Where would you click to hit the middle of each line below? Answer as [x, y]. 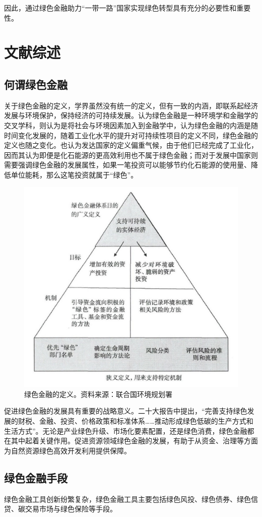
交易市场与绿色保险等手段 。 [71, 509]
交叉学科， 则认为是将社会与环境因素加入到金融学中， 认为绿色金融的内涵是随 [131, 125]
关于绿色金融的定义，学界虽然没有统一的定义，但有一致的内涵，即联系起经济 [131, 105]
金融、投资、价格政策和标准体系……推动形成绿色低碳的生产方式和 [146, 420]
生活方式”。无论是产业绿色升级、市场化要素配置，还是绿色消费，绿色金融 [126, 430]
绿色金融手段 [36, 477]
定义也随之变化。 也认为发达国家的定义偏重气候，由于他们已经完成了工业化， [131, 145]
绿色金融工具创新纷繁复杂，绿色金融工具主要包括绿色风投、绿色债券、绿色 [127, 499]
